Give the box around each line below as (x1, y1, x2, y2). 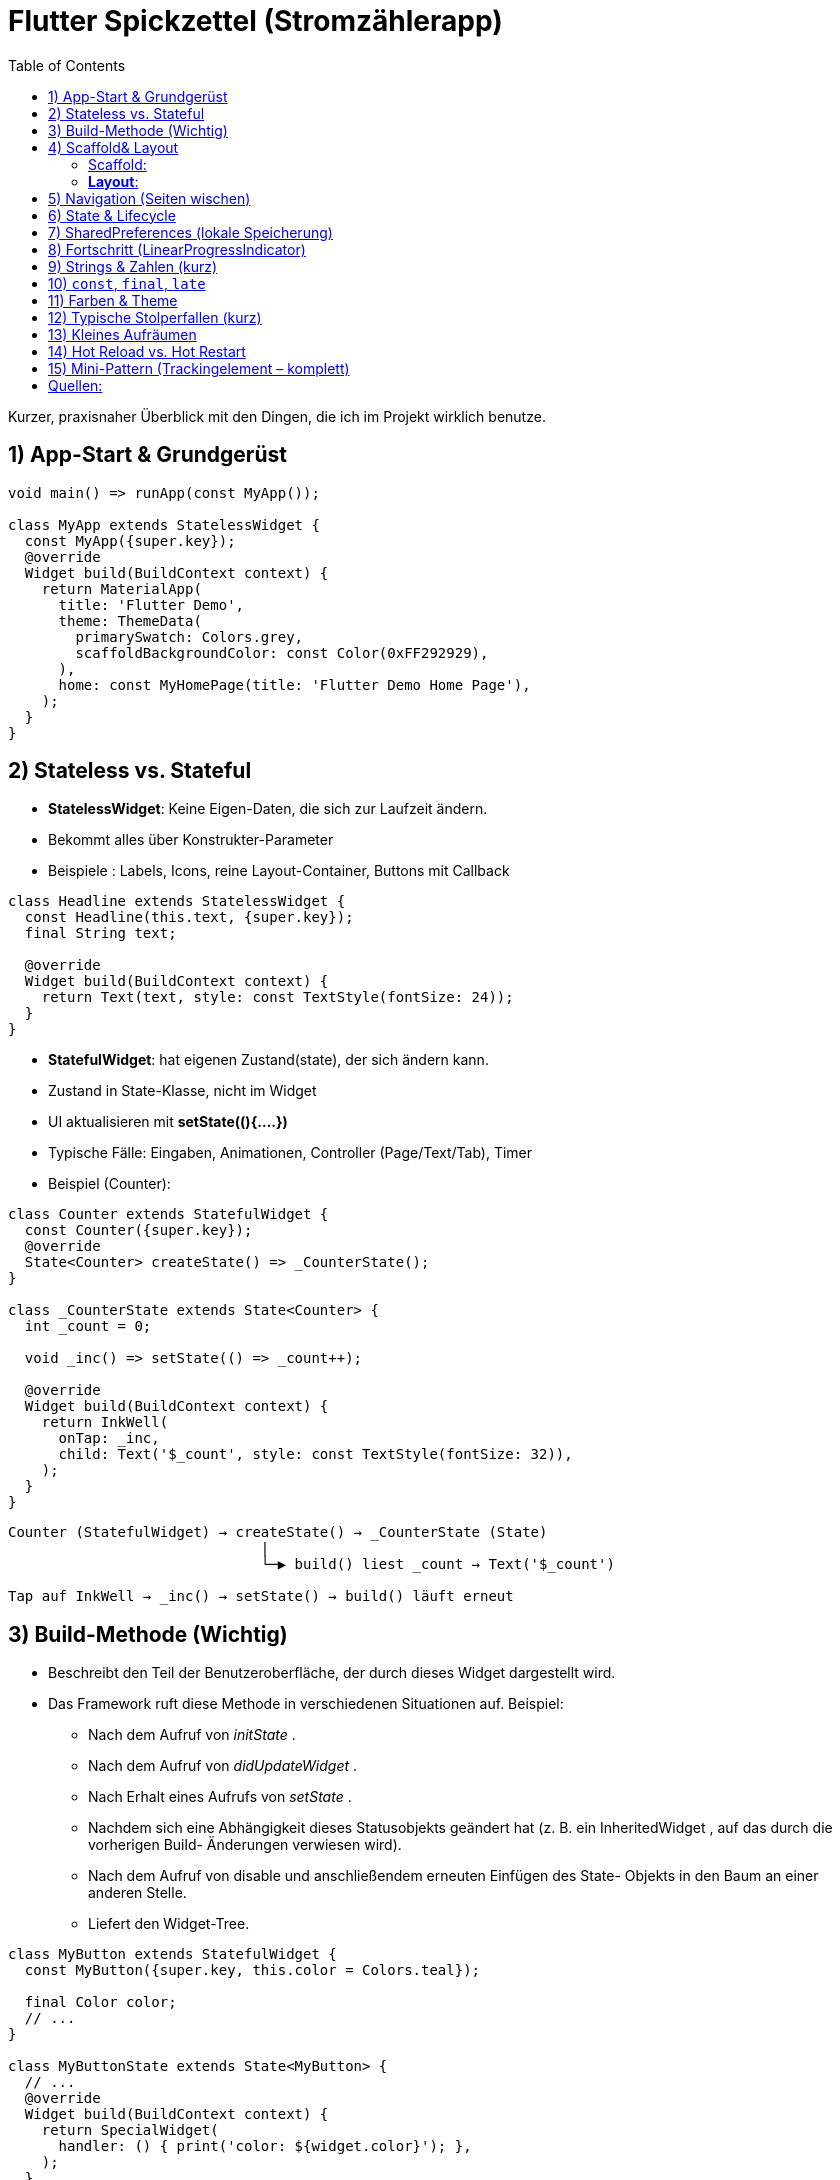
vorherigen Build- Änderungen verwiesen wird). (88, 1836, 402, 1854)
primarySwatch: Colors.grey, (75, 628, 304, 645)
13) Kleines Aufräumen (48, 325, 197, 343)
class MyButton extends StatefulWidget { (8, 1946, 337, 1963)
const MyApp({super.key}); (24, 532, 236, 549)
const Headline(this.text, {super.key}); (24, 909, 354, 926)
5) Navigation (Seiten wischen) (48, 189, 251, 207)
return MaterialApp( (41, 580, 202, 597)
